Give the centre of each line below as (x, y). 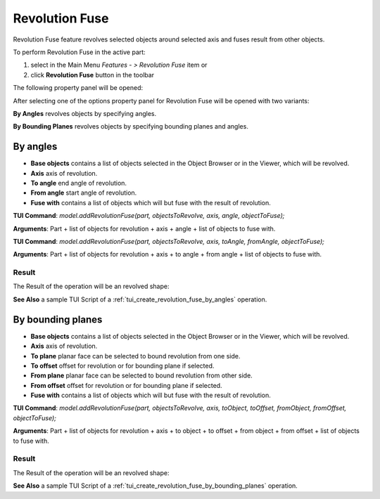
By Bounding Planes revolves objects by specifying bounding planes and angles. (131, 127)
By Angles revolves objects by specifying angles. (85, 113)
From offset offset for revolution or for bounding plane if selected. (126, 385)
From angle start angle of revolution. (84, 193)
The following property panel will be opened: (78, 88)
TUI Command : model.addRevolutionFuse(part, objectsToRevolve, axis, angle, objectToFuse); (149, 216)
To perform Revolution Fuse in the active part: (79, 52)
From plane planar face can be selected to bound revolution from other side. (141, 375)
